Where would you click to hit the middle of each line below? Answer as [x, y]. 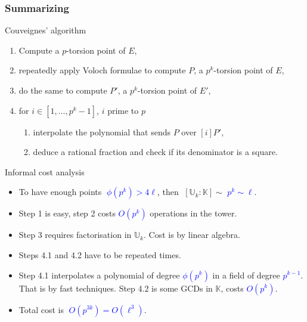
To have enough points [60, 192]
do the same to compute [63, 90]
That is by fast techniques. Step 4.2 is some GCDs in [116, 288]
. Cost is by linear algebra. [192, 235]
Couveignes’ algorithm [46, 30]
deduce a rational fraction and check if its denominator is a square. [155, 152]
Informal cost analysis [45, 171]
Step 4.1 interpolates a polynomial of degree [99, 275]
